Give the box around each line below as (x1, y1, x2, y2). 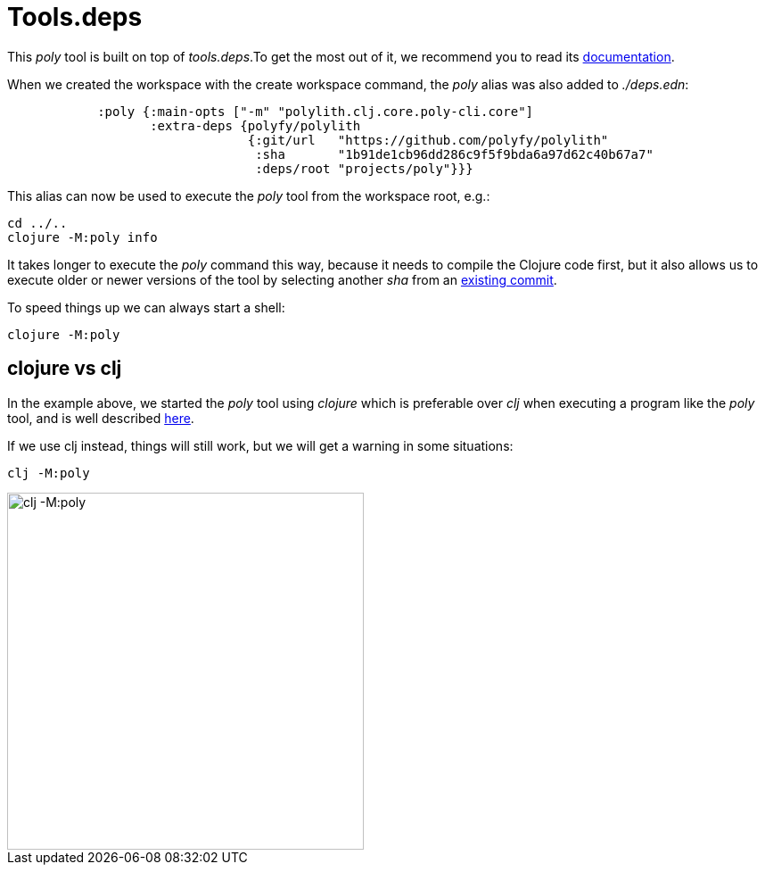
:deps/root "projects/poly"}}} (255, 161, 473, 176)
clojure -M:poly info (7, 229, 158, 245)
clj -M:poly (7, 465, 90, 480)
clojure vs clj (7, 357, 122, 380)
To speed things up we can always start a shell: (7, 299, 285, 315)
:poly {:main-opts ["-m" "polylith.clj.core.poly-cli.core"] (97, 104, 534, 119)
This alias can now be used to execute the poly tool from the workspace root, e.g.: (7, 187, 490, 203)
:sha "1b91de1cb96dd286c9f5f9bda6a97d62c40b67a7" (255, 146, 654, 162)
